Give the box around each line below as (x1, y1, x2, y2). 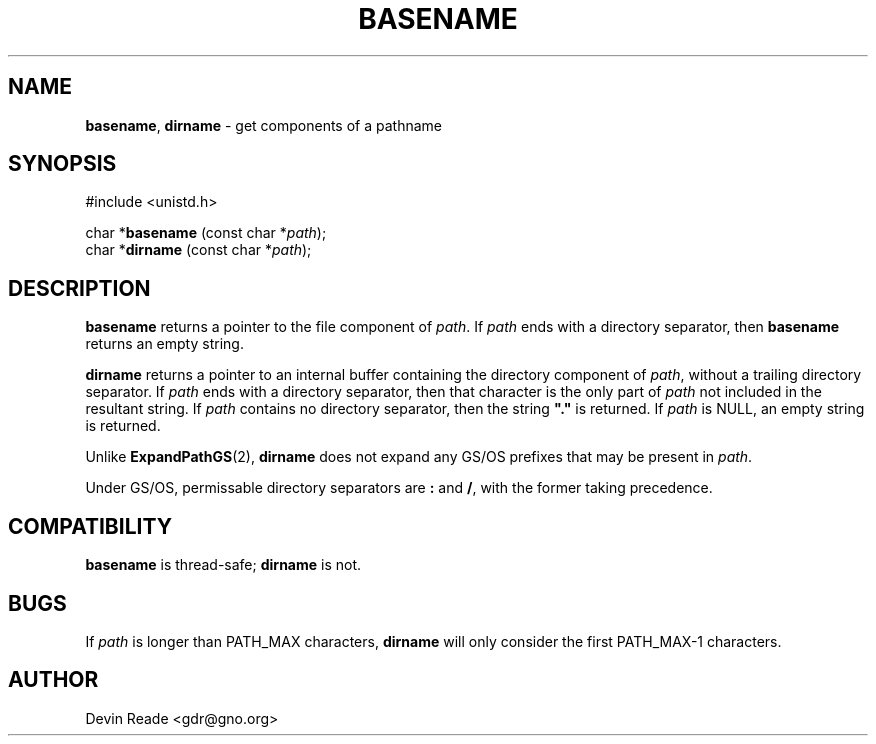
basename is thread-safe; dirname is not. (85, 556, 362, 574)
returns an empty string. (85, 335, 244, 353)
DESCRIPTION (8, 275, 151, 301)
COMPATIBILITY (8, 513, 172, 539)
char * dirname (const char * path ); (85, 241, 312, 259)
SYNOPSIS (8, 151, 117, 177)
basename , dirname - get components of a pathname (85, 116, 442, 134)
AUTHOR (8, 667, 99, 693)
